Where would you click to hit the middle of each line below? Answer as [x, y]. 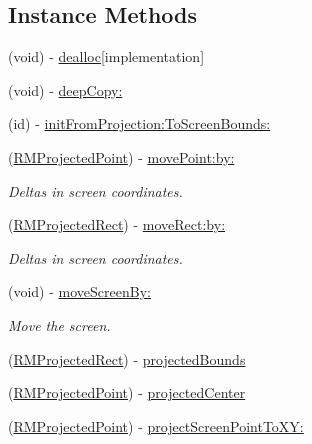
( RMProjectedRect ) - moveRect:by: [117, 224]
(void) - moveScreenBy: [79, 291]
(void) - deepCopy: [65, 89]
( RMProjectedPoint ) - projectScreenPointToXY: [156, 425]
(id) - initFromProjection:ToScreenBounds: [139, 123]
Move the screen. [59, 324]
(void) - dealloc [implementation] [106, 56]
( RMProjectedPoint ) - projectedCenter [127, 392]
